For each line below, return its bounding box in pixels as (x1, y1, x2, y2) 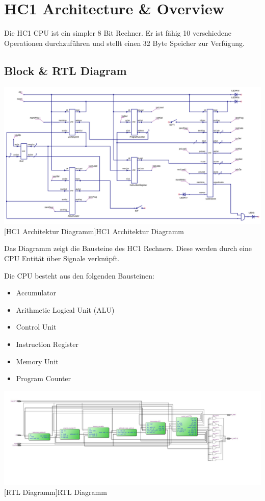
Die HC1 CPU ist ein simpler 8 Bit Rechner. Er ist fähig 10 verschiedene (4, 28, 231, 38)
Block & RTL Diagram (4, 62, 127, 78)
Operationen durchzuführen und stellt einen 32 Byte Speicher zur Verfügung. (4, 37, 245, 48)
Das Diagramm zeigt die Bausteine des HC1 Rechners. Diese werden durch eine (4, 243, 252, 254)
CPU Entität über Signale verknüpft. (4, 253, 120, 264)
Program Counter (16, 373, 71, 384)
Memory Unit (16, 356, 59, 366)
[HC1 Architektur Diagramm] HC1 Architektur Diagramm (4, 226, 184, 236)
